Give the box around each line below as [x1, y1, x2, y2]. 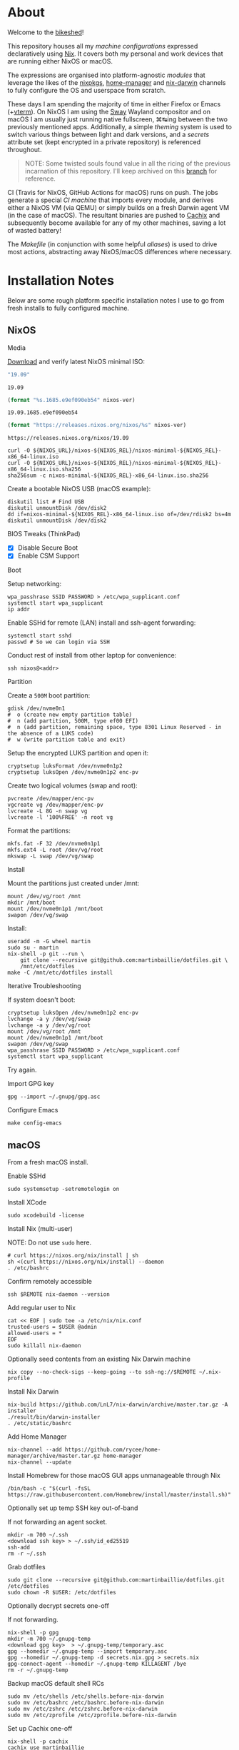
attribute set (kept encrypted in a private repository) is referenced [7, 137, 201, 146]
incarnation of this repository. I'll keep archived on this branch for [24, 166, 218, 175]
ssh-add [7, 1544, 31, 1552]
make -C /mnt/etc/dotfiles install [7, 969, 113, 977]
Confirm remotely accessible [7, 1277, 93, 1286]
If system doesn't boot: [7, 995, 76, 1004]
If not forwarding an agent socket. [7, 1518, 108, 1527]
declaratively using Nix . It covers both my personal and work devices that [7, 49, 223, 58]
